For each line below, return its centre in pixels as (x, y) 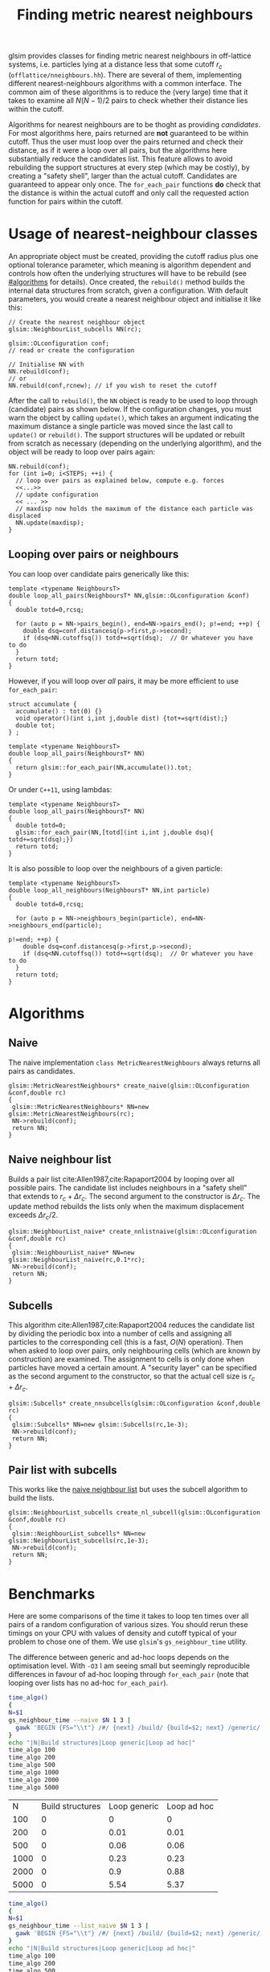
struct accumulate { (43, 704)
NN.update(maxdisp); (50, 523)
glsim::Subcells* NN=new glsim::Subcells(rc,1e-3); (100, 1424)
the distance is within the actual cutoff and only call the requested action (129, 193)
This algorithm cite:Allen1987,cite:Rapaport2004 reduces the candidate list (131, 1325)
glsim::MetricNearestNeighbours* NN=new (80, 1107)
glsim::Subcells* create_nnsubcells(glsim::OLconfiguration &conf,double (135, 1403)
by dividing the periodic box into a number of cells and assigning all (120, 1333)
